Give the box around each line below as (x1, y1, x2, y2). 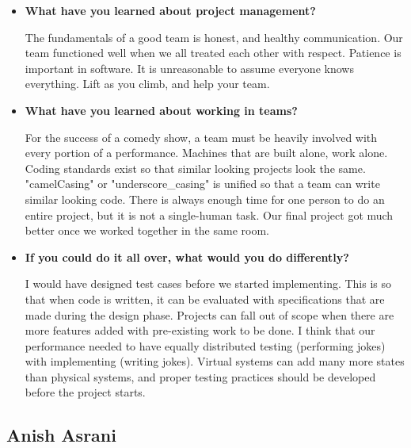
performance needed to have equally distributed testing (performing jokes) (25, 337, 386, 354)
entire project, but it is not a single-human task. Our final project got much (25, 206, 394, 223)
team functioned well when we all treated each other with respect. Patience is (25, 44, 401, 61)
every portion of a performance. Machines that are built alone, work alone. (25, 144, 388, 161)
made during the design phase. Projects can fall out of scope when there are (25, 306, 394, 323)
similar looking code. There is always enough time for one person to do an (25, 190, 385, 207)
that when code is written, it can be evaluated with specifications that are (25, 290, 385, 307)
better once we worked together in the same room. (25, 222, 269, 239)
